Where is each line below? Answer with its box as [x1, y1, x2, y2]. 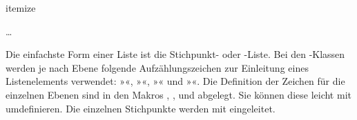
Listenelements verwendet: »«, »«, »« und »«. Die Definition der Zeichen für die [6, 74, 345, 88]
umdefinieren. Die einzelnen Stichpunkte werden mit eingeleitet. [6, 101, 276, 115]
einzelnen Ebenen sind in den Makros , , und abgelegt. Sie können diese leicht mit [6, 87, 351, 101]
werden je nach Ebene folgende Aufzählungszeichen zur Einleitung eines [6, 60, 309, 74]
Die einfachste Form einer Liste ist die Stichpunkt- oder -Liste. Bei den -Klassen [6, 47, 345, 61]
